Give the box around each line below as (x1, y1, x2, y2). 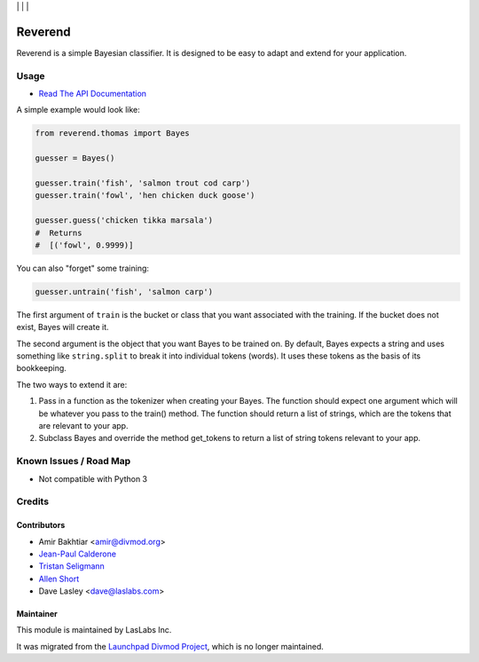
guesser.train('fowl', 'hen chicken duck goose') (35, 191, 255, 201)
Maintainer (16, 609, 58, 619)
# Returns (35, 227, 82, 238)
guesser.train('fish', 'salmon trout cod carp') (35, 177, 251, 188)
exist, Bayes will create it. (16, 322, 110, 333)
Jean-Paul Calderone (38, 548, 117, 559)
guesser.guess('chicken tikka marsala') (35, 216, 213, 225)
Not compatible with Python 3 (38, 473, 148, 484)
